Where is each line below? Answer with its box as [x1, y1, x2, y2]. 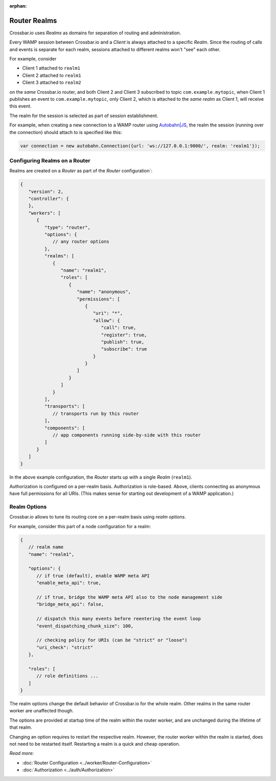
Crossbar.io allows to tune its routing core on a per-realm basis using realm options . [9, 514, 186, 520]
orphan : [9, 3, 27, 9]
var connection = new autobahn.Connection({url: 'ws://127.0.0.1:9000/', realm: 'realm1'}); [20, 143, 260, 148]
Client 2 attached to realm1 [22, 72, 81, 78]
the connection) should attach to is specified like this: [9, 129, 122, 135]
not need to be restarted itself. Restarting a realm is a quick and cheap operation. [9, 741, 180, 747]
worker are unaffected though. [9, 708, 74, 714]
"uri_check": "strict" [36, 644, 94, 650]
